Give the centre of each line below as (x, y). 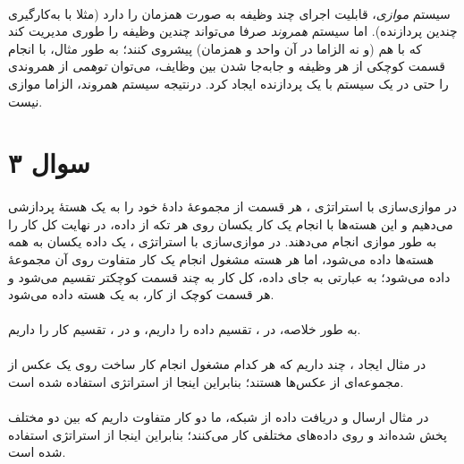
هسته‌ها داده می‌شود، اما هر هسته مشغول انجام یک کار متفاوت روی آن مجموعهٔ (221, 258)
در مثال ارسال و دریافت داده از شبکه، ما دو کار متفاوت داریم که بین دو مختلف (219, 417)
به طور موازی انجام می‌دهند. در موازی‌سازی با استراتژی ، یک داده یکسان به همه (223, 241)
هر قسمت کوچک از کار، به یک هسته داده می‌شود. (141, 294)
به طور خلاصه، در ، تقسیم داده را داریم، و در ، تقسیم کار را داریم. (185, 329)
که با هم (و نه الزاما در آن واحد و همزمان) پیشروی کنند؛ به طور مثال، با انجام (215, 48)
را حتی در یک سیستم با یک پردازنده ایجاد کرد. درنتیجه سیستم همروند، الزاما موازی (228, 83)
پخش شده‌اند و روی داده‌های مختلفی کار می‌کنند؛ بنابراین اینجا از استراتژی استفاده (228, 434)
